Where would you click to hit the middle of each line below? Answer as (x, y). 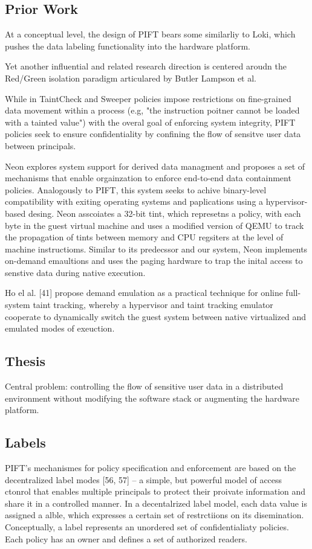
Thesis (25, 361)
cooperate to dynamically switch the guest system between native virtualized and (156, 316)
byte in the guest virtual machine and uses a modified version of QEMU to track (154, 225)
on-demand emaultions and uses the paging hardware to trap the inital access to (154, 261)
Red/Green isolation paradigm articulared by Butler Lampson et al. (131, 78)
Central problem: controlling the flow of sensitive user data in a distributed (144, 386)
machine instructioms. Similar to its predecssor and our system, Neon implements (156, 249)
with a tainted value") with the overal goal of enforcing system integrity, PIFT (150, 122)
